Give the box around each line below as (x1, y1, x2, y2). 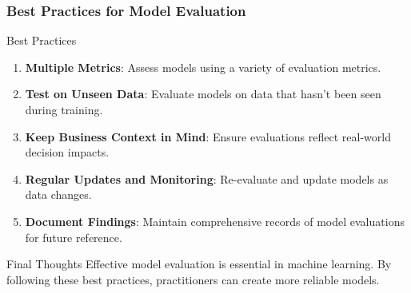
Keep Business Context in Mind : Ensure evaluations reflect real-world (25, 128, 391, 145)
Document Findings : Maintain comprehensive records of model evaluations (25, 212, 405, 229)
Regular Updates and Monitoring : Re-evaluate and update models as (25, 170, 389, 187)
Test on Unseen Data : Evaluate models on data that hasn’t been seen (25, 85, 381, 102)
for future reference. (25, 228, 122, 245)
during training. (25, 101, 103, 117)
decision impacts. (25, 144, 110, 160)
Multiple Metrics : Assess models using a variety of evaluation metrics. (25, 58, 381, 75)
